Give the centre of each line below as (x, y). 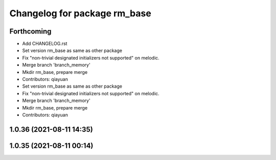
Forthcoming (30, 31)
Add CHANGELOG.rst (45, 44)
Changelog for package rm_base (80, 13)
